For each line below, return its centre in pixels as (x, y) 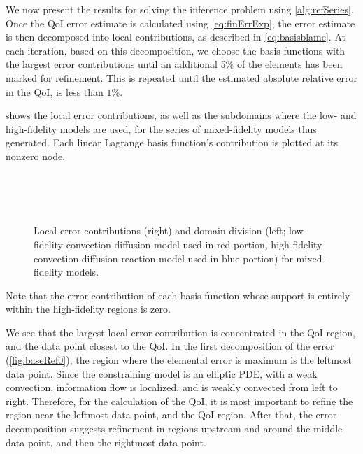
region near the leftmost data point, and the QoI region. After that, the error (171, 414)
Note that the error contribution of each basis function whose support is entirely (178, 295)
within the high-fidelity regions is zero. (88, 309)
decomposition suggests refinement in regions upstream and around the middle (174, 428)
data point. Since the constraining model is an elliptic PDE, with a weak (162, 373)
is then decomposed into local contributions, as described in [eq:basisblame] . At (176, 37)
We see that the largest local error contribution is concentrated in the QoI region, (180, 332)
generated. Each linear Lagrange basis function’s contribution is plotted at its (172, 142)
